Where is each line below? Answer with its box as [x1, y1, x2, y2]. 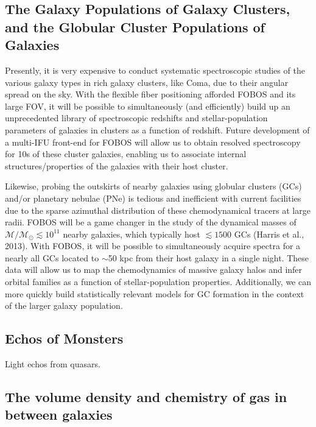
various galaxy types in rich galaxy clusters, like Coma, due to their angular [5, 76, 289, 88]
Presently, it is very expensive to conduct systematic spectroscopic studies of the [5, 63, 305, 76]
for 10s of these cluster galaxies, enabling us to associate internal [5, 147, 247, 160]
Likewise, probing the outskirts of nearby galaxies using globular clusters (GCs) [5, 180, 302, 192]
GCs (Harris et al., [234, 227, 304, 240]
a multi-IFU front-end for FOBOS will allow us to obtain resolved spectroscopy [5, 135, 301, 148]
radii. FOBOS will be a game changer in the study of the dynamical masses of [5, 216, 297, 228]
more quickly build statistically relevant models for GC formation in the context [5, 287, 304, 300]
